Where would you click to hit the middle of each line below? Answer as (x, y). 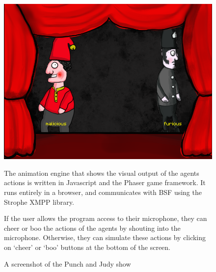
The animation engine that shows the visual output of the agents (102, 173)
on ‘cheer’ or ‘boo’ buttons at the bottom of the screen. (87, 247)
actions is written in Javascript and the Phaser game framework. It (105, 182)
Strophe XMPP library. (39, 202)
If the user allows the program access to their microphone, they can (106, 218)
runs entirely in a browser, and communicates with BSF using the (103, 192)
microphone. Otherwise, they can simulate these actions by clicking (105, 237)
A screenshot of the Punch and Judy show (67, 263)
